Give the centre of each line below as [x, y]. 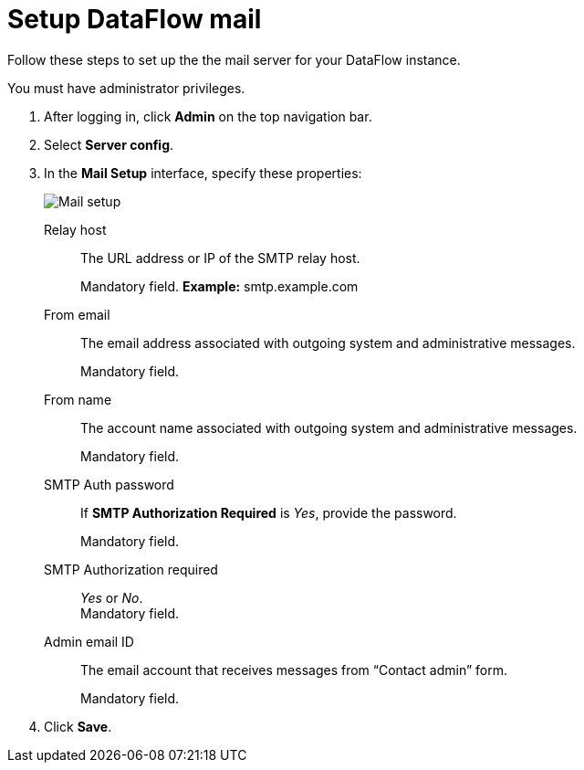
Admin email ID [89, 641]
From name [78, 399]
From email [77, 314]
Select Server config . [109, 144]
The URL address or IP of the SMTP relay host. [220, 258]
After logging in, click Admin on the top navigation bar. [208, 116]
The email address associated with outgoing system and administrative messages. [328, 343]
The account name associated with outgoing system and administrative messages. [329, 427]
